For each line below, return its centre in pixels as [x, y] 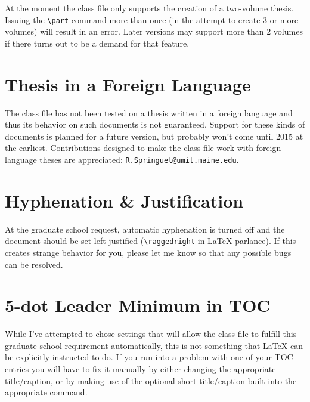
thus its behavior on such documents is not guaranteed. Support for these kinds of [155, 124]
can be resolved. [34, 264]
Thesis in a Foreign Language [128, 84]
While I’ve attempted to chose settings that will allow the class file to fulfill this [151, 334]
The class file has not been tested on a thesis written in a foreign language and [149, 112]
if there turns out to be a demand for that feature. [97, 43]
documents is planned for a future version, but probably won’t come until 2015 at [154, 136]
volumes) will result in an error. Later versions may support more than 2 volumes [154, 31]
